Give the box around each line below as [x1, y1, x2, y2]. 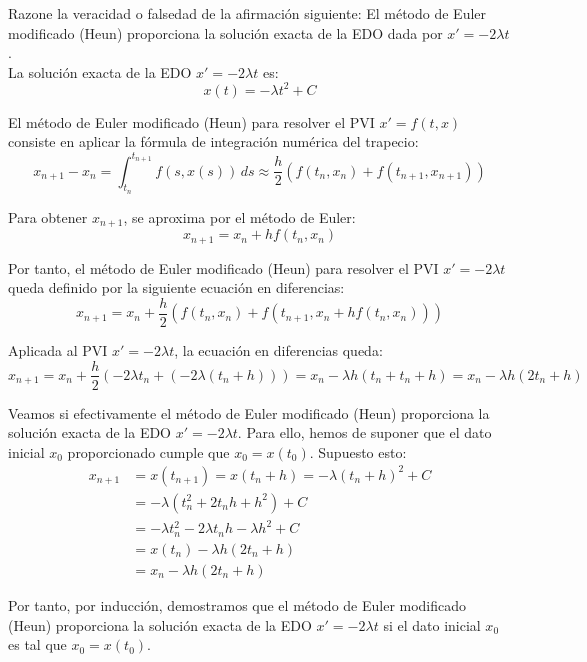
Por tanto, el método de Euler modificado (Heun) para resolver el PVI [8, 257, 439, 278]
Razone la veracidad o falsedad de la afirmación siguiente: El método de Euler [8, 3, 487, 23]
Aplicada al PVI [8, 339, 108, 360]
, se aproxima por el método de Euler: [123, 206, 356, 227]
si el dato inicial [383, 614, 481, 635]
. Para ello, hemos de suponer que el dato [237, 422, 492, 443]
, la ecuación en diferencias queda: [174, 339, 383, 360]
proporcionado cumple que [67, 441, 230, 462]
